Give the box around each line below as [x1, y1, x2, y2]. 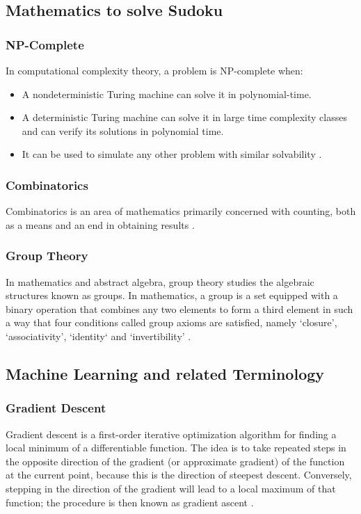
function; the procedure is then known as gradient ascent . [6, 495, 254, 509]
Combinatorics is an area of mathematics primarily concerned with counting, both [6, 204, 356, 218]
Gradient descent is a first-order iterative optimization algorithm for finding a [6, 426, 337, 441]
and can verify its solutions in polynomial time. [22, 123, 224, 138]
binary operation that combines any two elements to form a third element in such [6, 301, 353, 316]
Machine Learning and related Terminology [6, 362, 325, 384]
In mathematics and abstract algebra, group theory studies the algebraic [6, 274, 314, 289]
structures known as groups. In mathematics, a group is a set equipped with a [6, 288, 338, 303]
